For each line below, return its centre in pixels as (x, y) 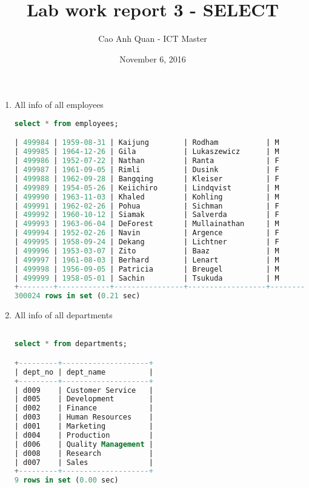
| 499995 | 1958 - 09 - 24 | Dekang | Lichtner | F (147, 242)
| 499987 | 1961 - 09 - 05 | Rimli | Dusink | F (147, 170)
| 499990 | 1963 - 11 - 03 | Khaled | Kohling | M (147, 197)
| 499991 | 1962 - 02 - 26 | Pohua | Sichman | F (147, 206)
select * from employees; (66, 123)
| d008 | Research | (84, 453)
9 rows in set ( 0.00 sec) (66, 480)
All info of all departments (63, 315)
